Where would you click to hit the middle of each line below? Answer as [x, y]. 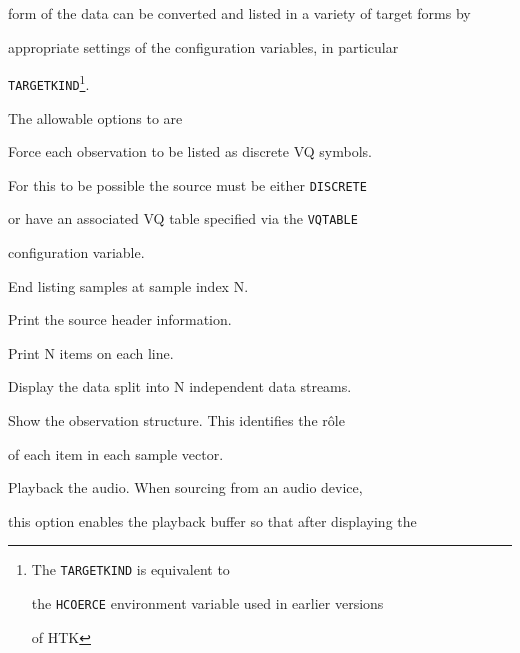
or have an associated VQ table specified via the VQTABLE [183, 218]
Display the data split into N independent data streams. [180, 386]
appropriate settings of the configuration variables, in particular [203, 46]
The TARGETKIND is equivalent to [130, 569]
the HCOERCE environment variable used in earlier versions [207, 603]
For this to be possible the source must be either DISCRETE [187, 184]
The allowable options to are [95, 117]
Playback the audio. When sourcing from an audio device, [185, 487]
